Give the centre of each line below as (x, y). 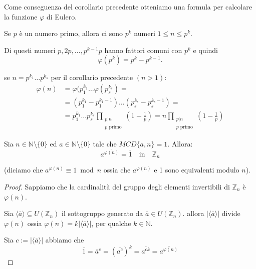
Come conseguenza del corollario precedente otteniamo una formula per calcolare (128, 6)
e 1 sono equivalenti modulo (197, 170)
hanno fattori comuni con (143, 50)
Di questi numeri (30, 50)
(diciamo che (24, 170)
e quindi (205, 50)
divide (231, 213)
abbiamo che (65, 240)
